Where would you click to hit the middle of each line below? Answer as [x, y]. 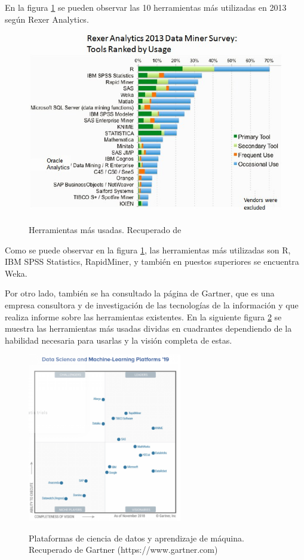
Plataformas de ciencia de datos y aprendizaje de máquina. [136, 538]
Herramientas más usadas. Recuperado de [105, 230]
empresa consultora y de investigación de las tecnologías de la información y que [152, 305]
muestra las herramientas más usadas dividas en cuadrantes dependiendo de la [148, 328]
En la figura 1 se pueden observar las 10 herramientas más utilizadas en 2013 [146, 7]
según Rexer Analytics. [47, 19]
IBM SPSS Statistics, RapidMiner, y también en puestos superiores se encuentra [152, 261]
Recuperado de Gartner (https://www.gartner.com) [123, 550]
